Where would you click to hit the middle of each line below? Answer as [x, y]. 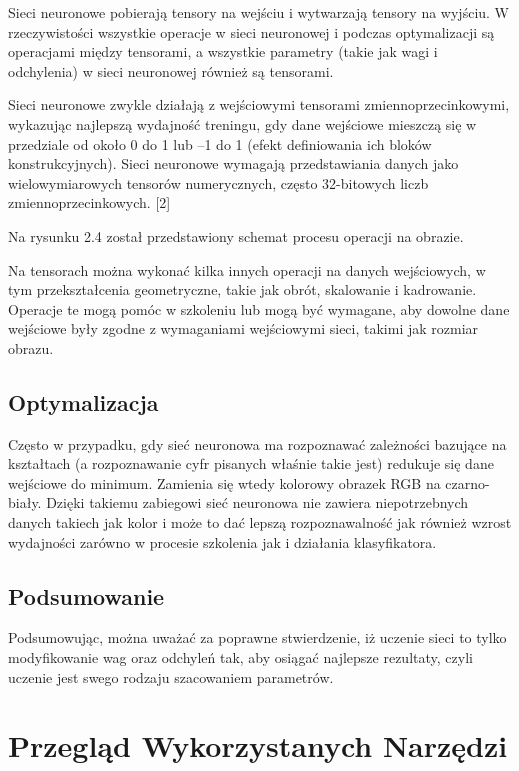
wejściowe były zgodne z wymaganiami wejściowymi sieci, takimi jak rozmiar [243, 328]
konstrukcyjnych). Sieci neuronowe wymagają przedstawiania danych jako [233, 163]
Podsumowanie [86, 595]
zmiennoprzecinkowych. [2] [89, 202]
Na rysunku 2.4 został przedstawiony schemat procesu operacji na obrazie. [236, 235]
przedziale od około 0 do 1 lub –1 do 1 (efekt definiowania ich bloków [220, 143]
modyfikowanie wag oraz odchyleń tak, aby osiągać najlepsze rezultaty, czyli [240, 657]
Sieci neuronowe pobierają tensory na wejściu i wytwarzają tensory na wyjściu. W [259, 12]
